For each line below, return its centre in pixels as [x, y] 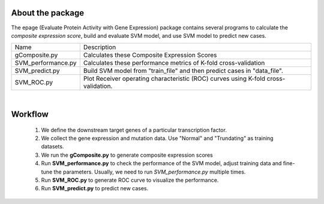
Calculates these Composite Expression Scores [150, 55]
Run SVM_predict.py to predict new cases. [95, 188]
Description [100, 47]
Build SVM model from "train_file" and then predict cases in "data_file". [183, 71]
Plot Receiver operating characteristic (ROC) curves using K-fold [174, 79]
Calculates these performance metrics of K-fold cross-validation [174, 63]
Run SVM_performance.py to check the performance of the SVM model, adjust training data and [161, 163]
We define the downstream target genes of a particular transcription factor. [134, 130]
